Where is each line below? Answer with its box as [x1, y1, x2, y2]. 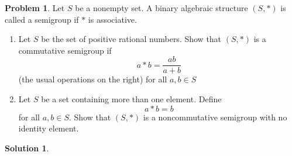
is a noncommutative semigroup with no [143, 110, 287, 123]
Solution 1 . [5, 141, 49, 154]
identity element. [18, 122, 79, 134]
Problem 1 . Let [5, 2, 65, 13]
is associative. [88, 13, 137, 25]
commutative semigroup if [18, 44, 112, 56]
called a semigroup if [5, 13, 79, 25]
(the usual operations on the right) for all [18, 73, 167, 85]
